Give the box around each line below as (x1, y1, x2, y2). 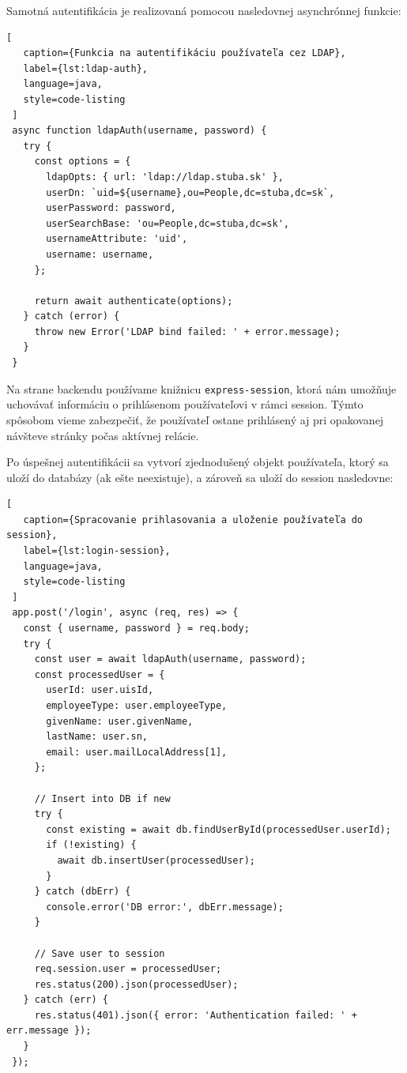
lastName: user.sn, (46, 731, 148, 743)
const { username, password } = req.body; (23, 623, 250, 634)
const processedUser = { (34, 668, 165, 680)
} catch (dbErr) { (34, 886, 131, 898)
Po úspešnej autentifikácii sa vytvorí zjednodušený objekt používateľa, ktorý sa (6, 454, 389, 470)
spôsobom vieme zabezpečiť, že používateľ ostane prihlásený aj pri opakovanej (6, 411, 384, 427)
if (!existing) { (46, 839, 137, 851)
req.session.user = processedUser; (34, 963, 222, 975)
